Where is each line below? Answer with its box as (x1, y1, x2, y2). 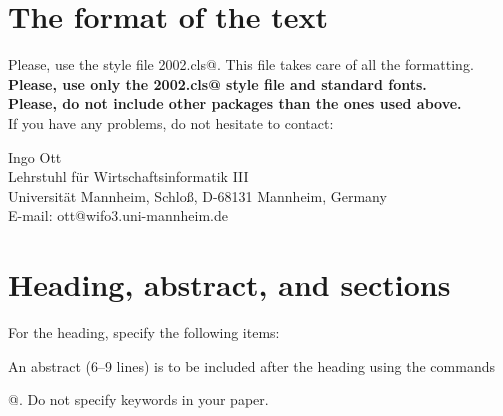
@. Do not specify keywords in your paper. (8, 389, 269, 410)
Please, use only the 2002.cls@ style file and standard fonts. (8, 73, 427, 94)
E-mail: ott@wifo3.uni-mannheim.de (8, 205, 228, 226)
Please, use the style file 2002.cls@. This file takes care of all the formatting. (8, 54, 474, 75)
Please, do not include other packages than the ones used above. (8, 93, 462, 114)
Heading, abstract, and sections (8, 264, 451, 305)
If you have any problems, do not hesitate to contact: (8, 112, 334, 133)
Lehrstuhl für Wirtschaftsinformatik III (8, 166, 249, 187)
